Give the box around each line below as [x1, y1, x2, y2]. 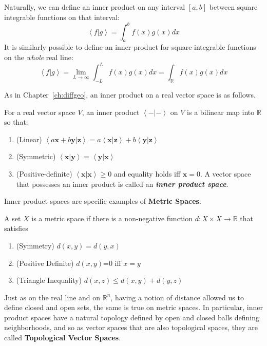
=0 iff [103, 257, 121, 268]
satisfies [4, 223, 28, 234]
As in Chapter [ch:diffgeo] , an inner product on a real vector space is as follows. [4, 89, 256, 100]
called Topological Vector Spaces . [4, 332, 121, 343]
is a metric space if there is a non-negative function [31, 213, 193, 223]
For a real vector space [4, 106, 75, 117]
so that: [4, 117, 28, 127]
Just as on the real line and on [4, 292, 101, 302]
